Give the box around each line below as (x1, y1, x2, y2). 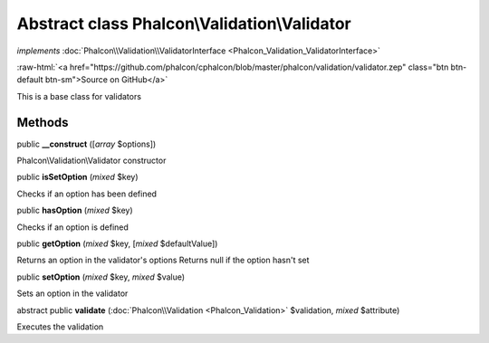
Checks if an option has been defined (16, 188, 158, 199)
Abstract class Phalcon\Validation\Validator (16, 14, 352, 33)
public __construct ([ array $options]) (16, 138, 157, 149)
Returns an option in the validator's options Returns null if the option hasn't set (16, 254, 310, 266)
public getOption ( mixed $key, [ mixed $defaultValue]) (16, 238, 218, 249)
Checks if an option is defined (16, 222, 129, 233)
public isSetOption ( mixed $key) (16, 172, 139, 183)
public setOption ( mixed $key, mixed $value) (16, 272, 186, 282)
